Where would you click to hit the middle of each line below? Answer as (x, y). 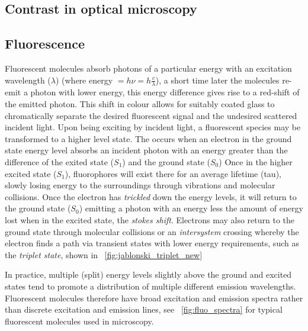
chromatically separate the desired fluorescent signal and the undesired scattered (151, 115)
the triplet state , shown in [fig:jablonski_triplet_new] (104, 254)
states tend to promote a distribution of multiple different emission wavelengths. (150, 286)
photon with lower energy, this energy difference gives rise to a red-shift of (165, 92)
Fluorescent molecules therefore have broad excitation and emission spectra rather (154, 298)
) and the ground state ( (166, 161)
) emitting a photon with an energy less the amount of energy (191, 208)
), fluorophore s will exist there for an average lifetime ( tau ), (173, 173)
